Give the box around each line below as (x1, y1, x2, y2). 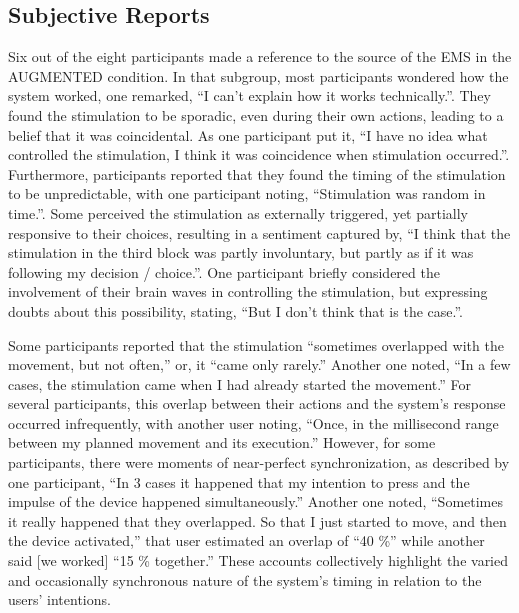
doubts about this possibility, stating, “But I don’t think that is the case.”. (8, 300, 463, 321)
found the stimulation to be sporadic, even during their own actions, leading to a (8, 104, 504, 125)
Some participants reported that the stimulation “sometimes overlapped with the (8, 334, 504, 355)
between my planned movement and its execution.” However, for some (8, 432, 436, 453)
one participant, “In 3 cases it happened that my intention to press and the (8, 471, 470, 492)
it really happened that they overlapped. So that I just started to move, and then (8, 510, 507, 531)
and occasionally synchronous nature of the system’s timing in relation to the (8, 569, 482, 590)
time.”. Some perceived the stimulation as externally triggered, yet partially (8, 202, 469, 223)
